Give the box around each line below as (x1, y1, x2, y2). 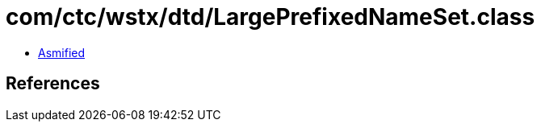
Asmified (38, 45, 86, 60)
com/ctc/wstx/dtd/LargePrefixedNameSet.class (6, 3, 535, 31)
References (6, 73, 100, 94)
